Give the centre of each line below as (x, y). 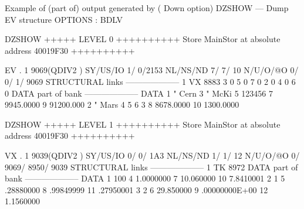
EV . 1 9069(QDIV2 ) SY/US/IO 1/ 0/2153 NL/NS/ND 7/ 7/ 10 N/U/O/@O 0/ (152, 70)
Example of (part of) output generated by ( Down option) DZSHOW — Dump (147, 8)
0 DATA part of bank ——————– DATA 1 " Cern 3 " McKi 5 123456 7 (139, 93)
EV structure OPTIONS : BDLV (64, 19)
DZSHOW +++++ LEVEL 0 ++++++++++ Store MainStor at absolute (143, 39)
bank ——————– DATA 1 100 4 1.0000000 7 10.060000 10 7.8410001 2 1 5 (145, 178)
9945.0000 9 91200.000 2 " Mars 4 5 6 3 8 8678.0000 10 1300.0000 (122, 104)
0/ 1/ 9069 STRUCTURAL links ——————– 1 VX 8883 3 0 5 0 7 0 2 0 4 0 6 (150, 81)
